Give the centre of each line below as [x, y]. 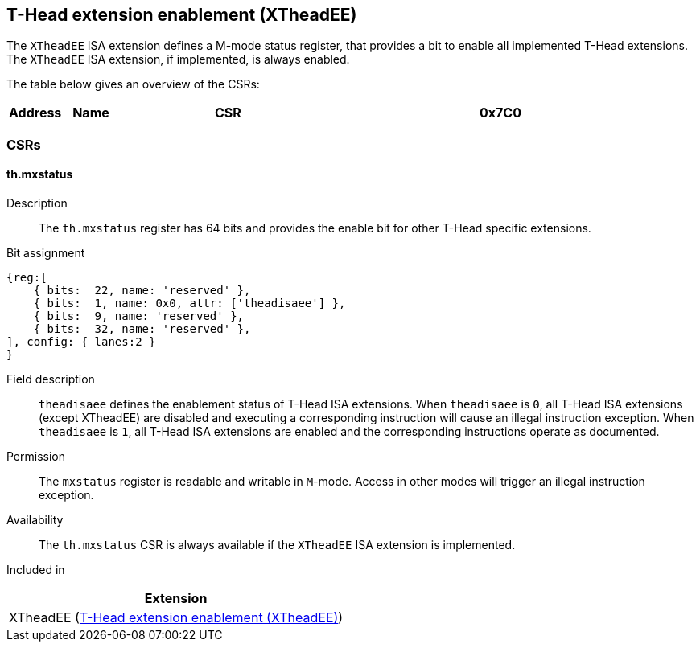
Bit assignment [46, 253]
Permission [36, 457]
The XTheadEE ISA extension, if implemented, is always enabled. [178, 59]
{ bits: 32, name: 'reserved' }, [142, 329]
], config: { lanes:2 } [81, 342]
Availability [35, 520]
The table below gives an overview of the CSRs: [133, 84]
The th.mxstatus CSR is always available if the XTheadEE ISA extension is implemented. [277, 545]
